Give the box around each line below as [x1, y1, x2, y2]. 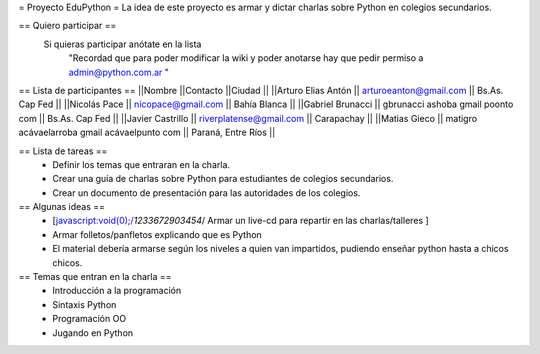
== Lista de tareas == [18, 145, 108, 157]
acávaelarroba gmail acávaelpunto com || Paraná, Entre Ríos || [18, 126, 276, 139]
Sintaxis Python [52, 298, 117, 310]
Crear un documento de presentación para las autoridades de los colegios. [52, 186, 361, 199]
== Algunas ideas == [18, 201, 105, 213]
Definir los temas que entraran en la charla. [52, 158, 230, 170]
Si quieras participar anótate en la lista [43, 38, 202, 50]
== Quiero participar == [18, 20, 117, 32]
